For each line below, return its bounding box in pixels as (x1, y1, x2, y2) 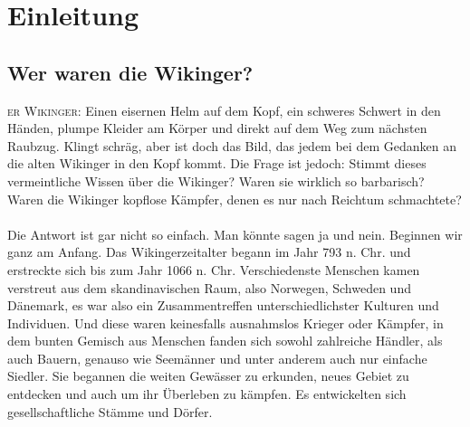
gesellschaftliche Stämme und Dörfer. (7, 402, 213, 421)
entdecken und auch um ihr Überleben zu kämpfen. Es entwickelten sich (7, 384, 407, 403)
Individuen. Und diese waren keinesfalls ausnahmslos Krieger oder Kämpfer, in (7, 313, 444, 332)
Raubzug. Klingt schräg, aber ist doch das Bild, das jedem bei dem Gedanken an (7, 136, 456, 155)
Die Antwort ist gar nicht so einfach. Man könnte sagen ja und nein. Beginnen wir (7, 224, 463, 243)
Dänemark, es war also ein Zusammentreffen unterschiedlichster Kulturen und (7, 296, 439, 315)
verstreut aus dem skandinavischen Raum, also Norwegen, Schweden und (7, 278, 411, 297)
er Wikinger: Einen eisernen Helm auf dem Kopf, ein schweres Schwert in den (7, 100, 441, 119)
